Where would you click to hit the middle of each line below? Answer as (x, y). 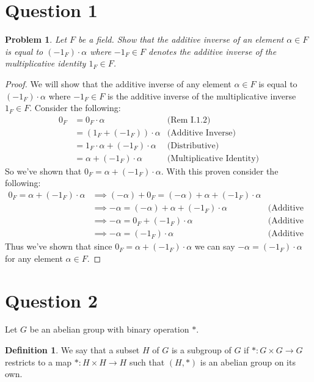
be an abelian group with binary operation (109, 329)
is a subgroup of (201, 350)
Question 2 (51, 300)
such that (147, 362)
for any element (34, 258)
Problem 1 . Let (36, 39)
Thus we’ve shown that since (59, 246)
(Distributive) (193, 146)
